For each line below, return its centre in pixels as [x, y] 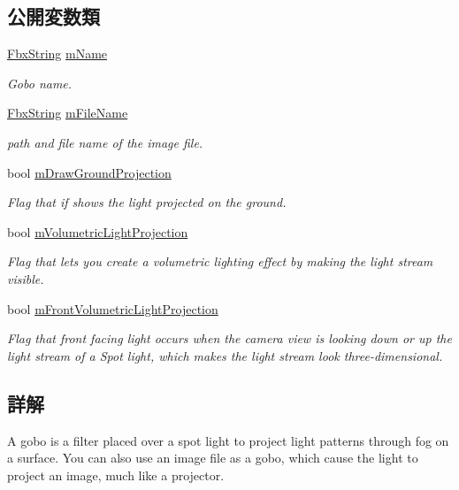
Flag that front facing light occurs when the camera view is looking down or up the [229, 338]
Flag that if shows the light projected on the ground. [147, 202]
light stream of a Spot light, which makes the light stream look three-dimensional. [225, 355]
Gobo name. [40, 83]
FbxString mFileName [68, 113]
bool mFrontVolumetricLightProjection [113, 308]
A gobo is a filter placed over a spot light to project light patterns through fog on [228, 440]
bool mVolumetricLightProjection [98, 231]
